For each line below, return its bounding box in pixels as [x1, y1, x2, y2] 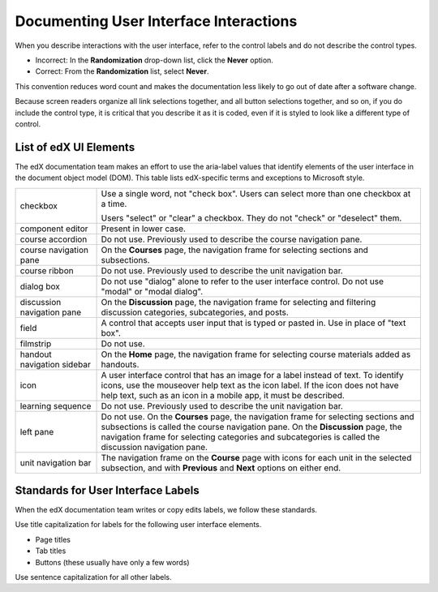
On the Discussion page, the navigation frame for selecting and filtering [101, 296, 376, 307]
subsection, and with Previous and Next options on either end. [101, 462, 341, 474]
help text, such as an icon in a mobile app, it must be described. [101, 389, 345, 401]
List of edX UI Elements [15, 140, 135, 154]
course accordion [19, 234, 88, 245]
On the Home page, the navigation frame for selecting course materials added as [101, 349, 411, 360]
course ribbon [19, 264, 74, 276]
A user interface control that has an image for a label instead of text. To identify [101, 369, 404, 380]
